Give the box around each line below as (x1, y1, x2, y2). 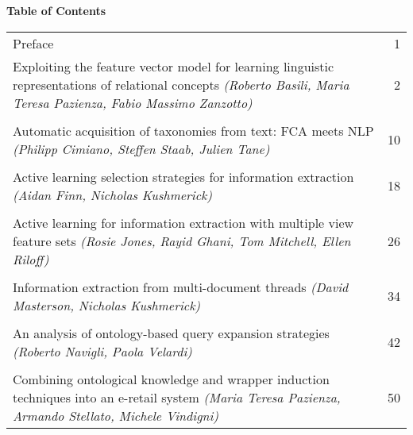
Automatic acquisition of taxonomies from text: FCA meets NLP (13, 121, 374, 140)
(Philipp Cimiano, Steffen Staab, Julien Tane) (13, 139, 270, 158)
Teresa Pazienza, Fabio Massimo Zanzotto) (13, 93, 253, 112)
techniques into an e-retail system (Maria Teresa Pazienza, (13, 387, 341, 406)
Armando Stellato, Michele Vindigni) (13, 406, 218, 425)
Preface (13, 33, 54, 52)
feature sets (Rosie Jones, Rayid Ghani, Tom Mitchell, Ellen (13, 231, 351, 250)
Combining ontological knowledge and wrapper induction (13, 369, 330, 388)
